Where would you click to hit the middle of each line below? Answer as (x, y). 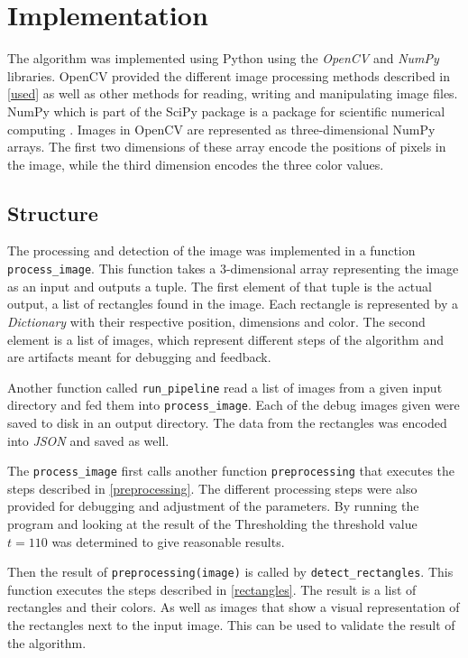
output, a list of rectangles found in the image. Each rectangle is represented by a (233, 304)
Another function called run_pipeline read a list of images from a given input (225, 387)
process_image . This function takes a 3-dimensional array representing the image (233, 269)
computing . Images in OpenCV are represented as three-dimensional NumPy (221, 129)
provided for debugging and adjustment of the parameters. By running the (213, 506)
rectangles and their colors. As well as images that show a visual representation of (234, 607)
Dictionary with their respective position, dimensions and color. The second (216, 321)
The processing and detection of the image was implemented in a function (211, 250)
